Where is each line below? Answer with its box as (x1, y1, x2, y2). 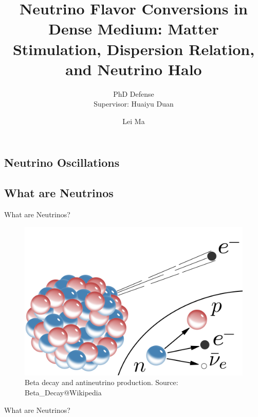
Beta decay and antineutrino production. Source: (25, 377, 178, 388)
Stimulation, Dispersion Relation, (12, 38, 255, 59)
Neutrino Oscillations (4, 154, 120, 170)
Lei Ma (122, 115, 145, 126)
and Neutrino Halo (65, 58, 202, 79)
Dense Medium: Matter (48, 18, 219, 39)
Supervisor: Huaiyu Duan (94, 98, 174, 109)
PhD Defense (113, 88, 154, 99)
